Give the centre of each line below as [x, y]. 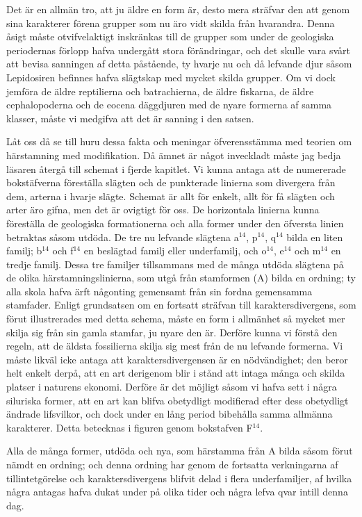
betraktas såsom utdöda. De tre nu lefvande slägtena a [123, 237]
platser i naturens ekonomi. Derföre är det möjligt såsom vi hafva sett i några [172, 387]
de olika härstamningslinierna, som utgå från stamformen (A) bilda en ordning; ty [181, 278]
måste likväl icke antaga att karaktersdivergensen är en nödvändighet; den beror [177, 359]
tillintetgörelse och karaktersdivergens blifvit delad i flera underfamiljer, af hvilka [179, 478]
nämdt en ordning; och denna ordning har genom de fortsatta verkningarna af [172, 464]
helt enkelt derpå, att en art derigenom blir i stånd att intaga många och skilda [176, 373]
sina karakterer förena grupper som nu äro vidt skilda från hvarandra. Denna [171, 23]
